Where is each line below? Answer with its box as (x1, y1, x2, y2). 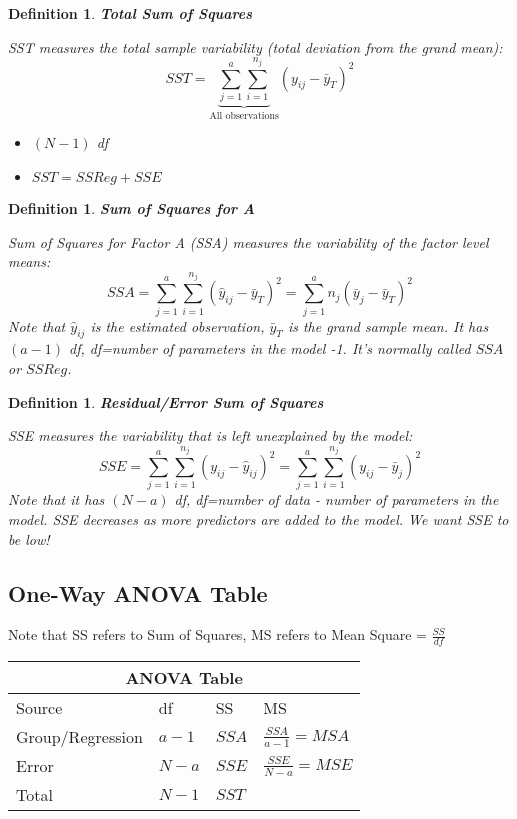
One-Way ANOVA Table (8, 577, 268, 608)
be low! (8, 528, 50, 549)
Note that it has (8, 489, 105, 510)
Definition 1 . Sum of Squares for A (8, 197, 255, 218)
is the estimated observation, (90, 315, 265, 336)
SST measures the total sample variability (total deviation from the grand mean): (8, 36, 503, 57)
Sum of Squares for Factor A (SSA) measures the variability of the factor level (8, 231, 489, 252)
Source (16, 696, 63, 720)
